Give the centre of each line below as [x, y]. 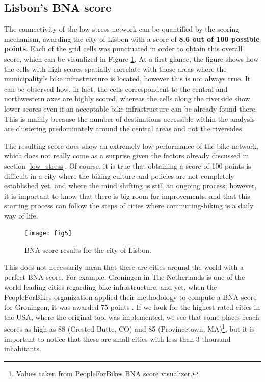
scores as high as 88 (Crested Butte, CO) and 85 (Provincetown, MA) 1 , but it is [129, 328]
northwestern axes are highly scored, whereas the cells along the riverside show [127, 99]
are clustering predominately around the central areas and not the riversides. [124, 129]
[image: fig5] [48, 234]
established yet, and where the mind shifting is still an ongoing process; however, [130, 186]
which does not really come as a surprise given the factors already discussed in [127, 156]
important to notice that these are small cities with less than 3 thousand [117, 338]
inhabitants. [23, 349]
